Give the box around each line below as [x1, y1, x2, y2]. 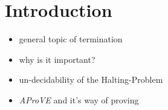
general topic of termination [19, 33, 123, 45]
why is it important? [19, 53, 95, 65]
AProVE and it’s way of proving [19, 93, 139, 106]
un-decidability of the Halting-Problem [19, 73, 163, 86]
